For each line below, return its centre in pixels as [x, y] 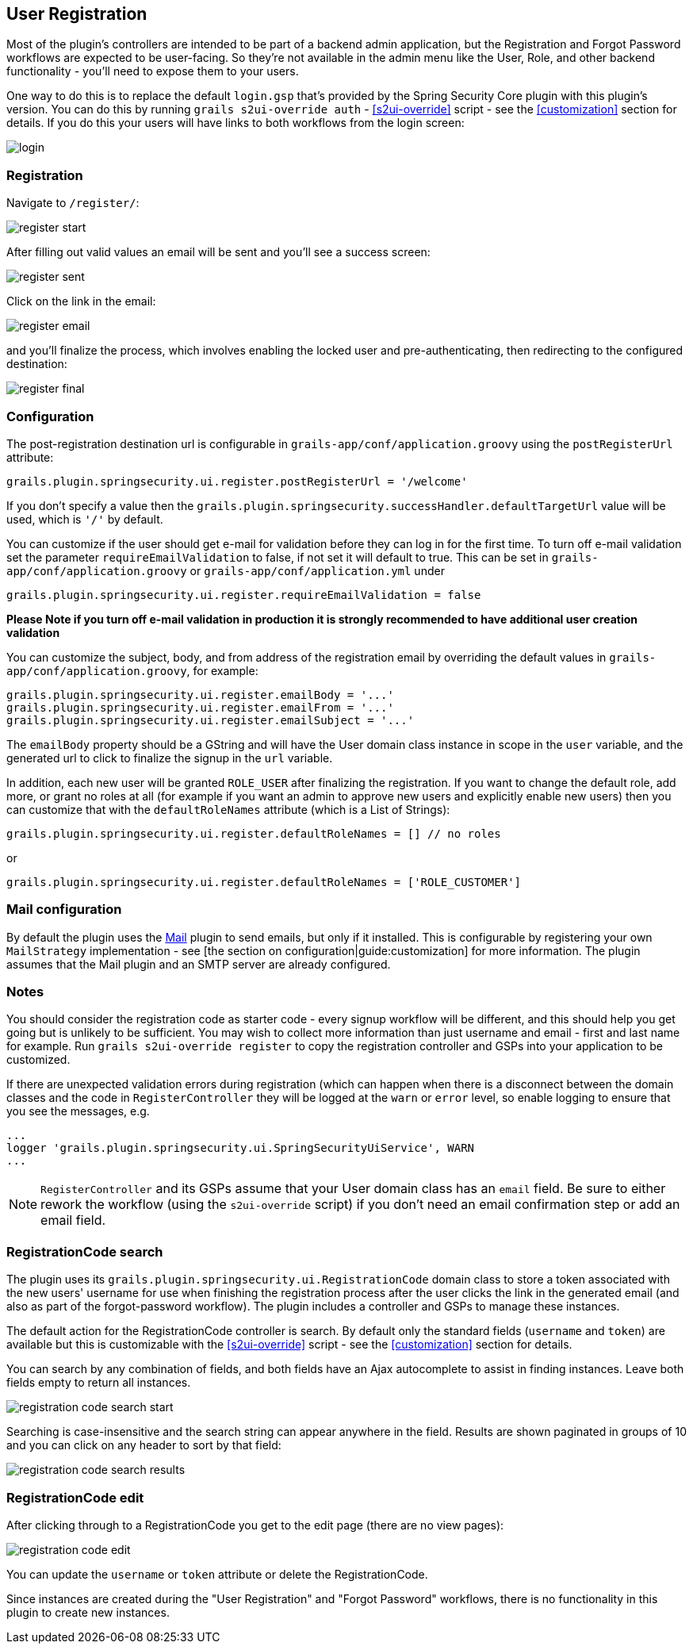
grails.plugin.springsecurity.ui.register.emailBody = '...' [200, 695]
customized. [38, 1060]
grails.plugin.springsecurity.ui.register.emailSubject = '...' [211, 720]
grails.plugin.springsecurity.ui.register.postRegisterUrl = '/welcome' [237, 481]
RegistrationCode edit [75, 1497]
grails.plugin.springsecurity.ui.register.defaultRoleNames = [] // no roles [254, 833]
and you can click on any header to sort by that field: [144, 1445]
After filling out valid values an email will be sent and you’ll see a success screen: [218, 252]
